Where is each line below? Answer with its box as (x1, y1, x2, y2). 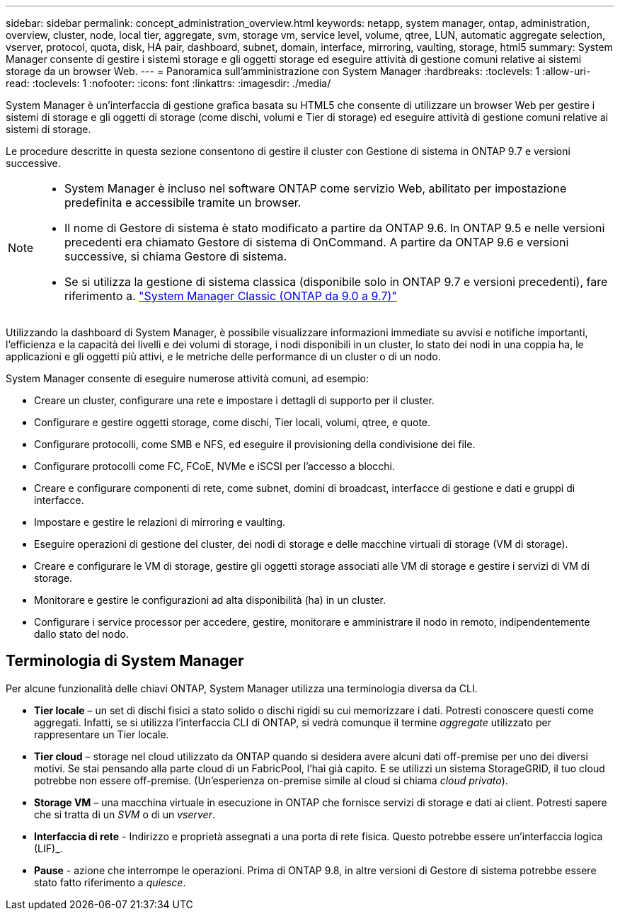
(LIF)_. (34, 842, 63, 854)
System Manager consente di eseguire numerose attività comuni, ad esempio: (6, 372, 369, 384)
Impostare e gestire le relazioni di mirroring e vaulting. (34, 516, 285, 528)
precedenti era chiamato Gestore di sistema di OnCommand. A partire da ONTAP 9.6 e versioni (64, 235, 569, 249)
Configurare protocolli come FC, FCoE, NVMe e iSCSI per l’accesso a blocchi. (34, 460, 395, 472)
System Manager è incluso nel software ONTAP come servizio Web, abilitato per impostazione (64, 181, 567, 195)
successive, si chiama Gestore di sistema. (64, 249, 287, 263)
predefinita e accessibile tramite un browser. (64, 195, 302, 210)
